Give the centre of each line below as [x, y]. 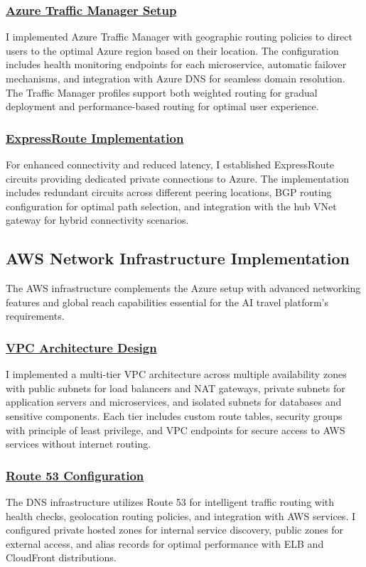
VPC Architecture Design [81, 347]
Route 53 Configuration [75, 475]
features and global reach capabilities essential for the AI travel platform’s [167, 302]
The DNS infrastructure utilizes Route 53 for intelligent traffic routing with [170, 501]
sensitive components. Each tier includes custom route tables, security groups [174, 415]
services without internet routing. [79, 444]
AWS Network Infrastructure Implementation [178, 258]
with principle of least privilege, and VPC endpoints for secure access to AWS [176, 430]
